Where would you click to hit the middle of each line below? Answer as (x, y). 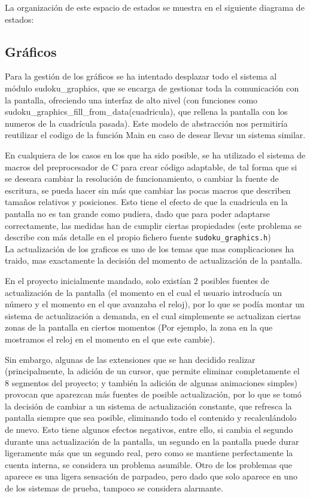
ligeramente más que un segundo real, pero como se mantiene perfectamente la (149, 453)
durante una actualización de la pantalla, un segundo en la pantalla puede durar (152, 441)
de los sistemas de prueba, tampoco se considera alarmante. (114, 488)
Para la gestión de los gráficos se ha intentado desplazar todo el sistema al (141, 76)
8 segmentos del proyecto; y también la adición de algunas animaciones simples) (151, 382)
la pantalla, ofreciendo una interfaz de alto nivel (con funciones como (131, 100)
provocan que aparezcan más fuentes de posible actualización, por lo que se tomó (153, 394)
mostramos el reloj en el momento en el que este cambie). (110, 339)
